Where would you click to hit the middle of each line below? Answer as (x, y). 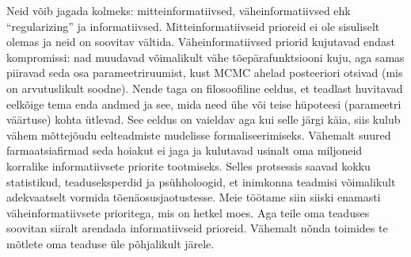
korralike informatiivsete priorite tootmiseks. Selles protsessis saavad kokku (188, 165)
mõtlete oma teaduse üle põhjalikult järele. (110, 243)
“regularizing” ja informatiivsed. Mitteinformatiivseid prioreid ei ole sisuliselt (193, 26)
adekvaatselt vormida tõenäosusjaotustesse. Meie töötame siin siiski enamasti (194, 197)
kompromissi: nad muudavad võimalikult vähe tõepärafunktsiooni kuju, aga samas (205, 57)
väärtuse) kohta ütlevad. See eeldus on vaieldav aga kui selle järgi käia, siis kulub (204, 119)
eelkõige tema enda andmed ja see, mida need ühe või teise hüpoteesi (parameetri (204, 104)
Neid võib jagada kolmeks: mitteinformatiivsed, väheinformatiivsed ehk (179, 10)
